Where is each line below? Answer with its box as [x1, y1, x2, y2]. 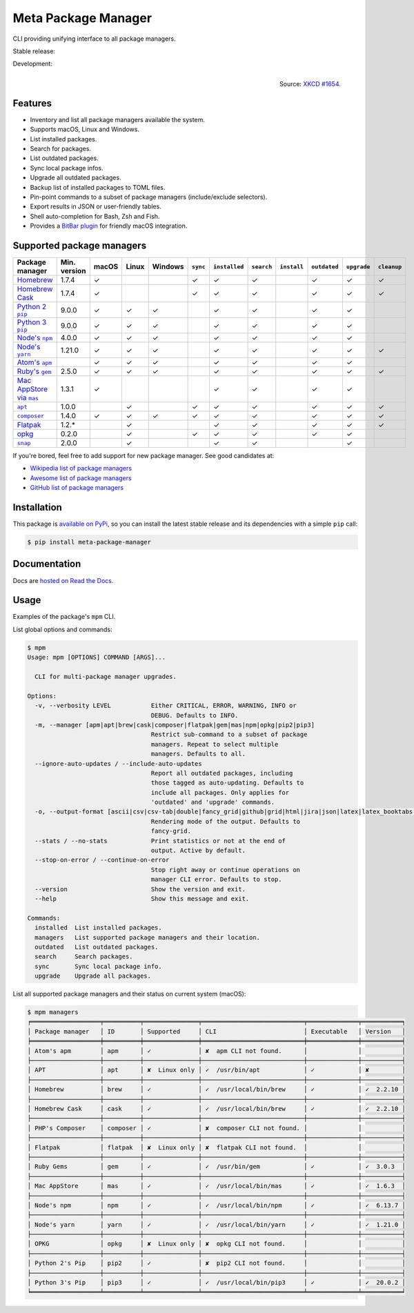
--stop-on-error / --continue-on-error [34, 856, 170, 864]
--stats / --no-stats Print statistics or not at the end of [34, 837, 286, 845]
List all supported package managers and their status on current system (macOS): [12, 990, 246, 998]
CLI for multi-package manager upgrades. [34, 673, 177, 681]
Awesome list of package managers [30, 473, 132, 482]
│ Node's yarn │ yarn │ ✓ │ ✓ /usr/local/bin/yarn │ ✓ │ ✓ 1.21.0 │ [27, 1221, 406, 1228]
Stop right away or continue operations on [150, 866, 300, 873]
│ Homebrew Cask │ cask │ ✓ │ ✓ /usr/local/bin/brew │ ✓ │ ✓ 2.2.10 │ [27, 1105, 406, 1112]
